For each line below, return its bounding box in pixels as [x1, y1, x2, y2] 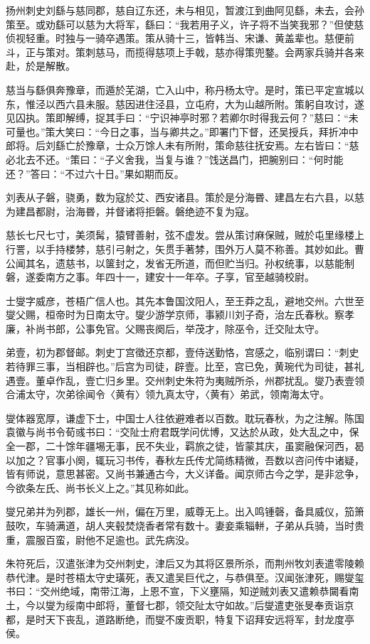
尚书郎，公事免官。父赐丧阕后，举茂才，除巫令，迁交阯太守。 [35, 321, 324, 336]
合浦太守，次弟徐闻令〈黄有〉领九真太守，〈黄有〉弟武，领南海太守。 [6, 387, 329, 402]
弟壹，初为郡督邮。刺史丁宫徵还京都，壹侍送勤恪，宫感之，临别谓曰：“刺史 [6, 345, 359, 360]
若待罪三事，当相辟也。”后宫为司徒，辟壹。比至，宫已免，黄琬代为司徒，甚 [6, 359, 354, 374]
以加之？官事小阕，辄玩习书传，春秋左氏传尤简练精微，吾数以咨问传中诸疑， [6, 452, 364, 467]
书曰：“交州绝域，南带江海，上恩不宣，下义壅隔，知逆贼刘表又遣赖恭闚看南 [6, 584, 359, 599]
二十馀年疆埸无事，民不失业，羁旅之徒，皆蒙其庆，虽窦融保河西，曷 [45, 439, 364, 454]
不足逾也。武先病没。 [95, 532, 195, 547]
